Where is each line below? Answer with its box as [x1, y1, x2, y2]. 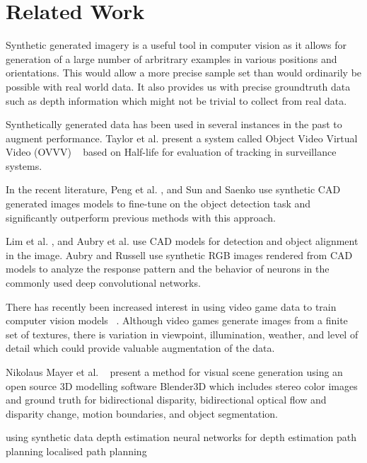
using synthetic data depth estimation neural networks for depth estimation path [6, 430, 356, 445]
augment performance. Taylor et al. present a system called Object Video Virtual [6, 130, 358, 145]
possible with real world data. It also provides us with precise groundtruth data [6, 79, 351, 93]
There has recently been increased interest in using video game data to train [6, 299, 337, 314]
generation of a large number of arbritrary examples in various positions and [6, 51, 337, 66]
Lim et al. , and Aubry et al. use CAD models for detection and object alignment [6, 234, 359, 248]
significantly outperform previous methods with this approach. [6, 210, 276, 224]
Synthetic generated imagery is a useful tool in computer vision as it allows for [6, 38, 346, 52]
